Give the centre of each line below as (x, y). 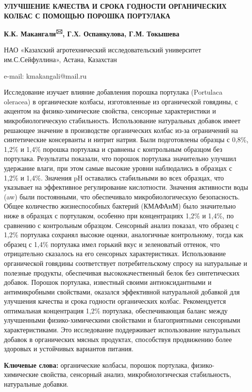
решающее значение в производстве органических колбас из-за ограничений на (121, 130)
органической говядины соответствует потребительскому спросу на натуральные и (126, 263)
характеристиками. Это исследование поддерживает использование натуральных (122, 330)
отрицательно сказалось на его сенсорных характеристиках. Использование (115, 253)
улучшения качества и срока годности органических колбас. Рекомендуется (115, 301)
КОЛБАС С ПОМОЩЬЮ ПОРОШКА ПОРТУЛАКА (87, 15)
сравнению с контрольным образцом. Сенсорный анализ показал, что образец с (121, 225)
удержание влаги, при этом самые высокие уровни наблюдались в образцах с (118, 168)
